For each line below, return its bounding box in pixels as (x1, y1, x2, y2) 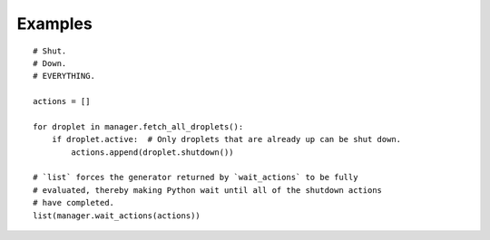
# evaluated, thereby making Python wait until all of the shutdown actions (33, 185, 383, 195)
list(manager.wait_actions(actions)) (33, 210, 201, 221)
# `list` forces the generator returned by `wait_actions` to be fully (33, 172, 358, 183)
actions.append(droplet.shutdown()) (71, 147, 235, 158)
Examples (16, 14, 93, 34)
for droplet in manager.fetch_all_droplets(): (33, 121, 244, 131)
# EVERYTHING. (33, 71, 95, 82)
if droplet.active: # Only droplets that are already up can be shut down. (51, 134, 402, 145)
